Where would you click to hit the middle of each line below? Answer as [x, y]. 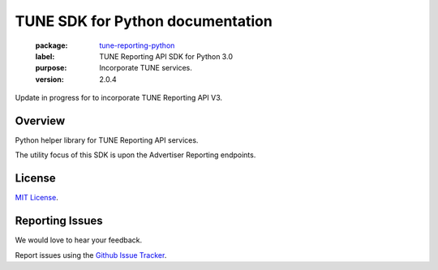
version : [49, 79]
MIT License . [36, 198]
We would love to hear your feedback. [79, 240]
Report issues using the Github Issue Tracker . [91, 255]
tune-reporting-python [137, 45]
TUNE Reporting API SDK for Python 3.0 [166, 56]
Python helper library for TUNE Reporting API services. [107, 140]
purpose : [51, 68]
